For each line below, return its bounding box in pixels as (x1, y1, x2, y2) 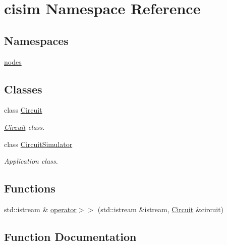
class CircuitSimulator (4, 138, 73, 149)
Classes (4, 81, 42, 96)
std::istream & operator (4, 204, 77, 214)
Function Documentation (4, 228, 137, 244)
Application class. (4, 156, 58, 166)
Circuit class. (4, 121, 45, 132)
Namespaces (4, 32, 69, 48)
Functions (4, 180, 55, 196)
